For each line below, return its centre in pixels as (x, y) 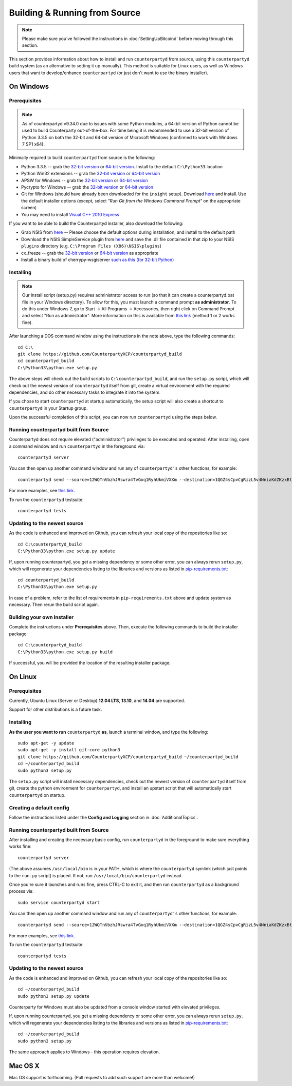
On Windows (29, 87)
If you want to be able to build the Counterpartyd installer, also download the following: (96, 223)
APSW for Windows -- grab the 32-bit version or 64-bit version (84, 180)
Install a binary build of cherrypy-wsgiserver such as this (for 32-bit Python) (98, 260)
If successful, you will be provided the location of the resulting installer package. (90, 663)
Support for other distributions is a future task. (55, 709)
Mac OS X (24, 1066)
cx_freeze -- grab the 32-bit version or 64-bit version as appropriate (90, 253)
